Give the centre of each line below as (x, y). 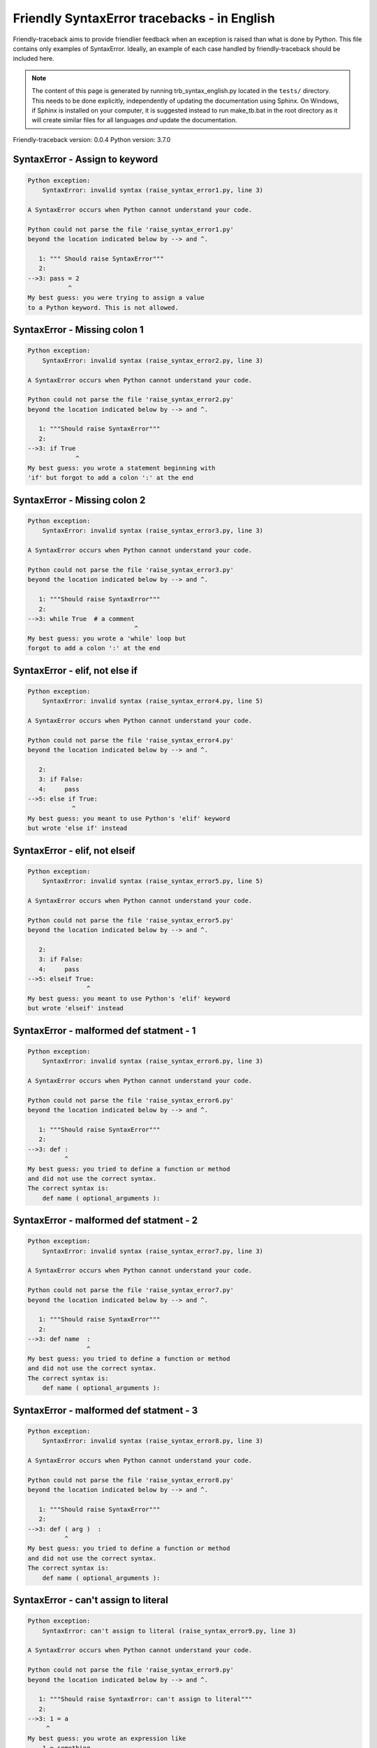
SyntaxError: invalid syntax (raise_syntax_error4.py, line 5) (153, 701)
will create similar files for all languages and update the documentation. (134, 120)
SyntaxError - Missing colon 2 (79, 500)
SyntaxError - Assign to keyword (86, 160)
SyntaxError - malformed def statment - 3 (105, 1410)
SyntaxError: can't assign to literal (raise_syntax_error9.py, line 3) (169, 1631)
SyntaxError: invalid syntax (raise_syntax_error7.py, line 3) (153, 1251)
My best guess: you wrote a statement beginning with (121, 468)
